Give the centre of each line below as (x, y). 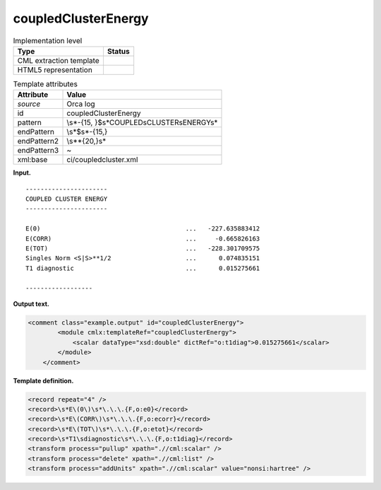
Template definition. (43, 380)
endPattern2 (38, 141)
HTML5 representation (55, 69)
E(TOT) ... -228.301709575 (143, 249)
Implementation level (48, 40)
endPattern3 (38, 151)
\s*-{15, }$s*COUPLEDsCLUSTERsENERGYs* (142, 122)
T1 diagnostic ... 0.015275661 (143, 268)
